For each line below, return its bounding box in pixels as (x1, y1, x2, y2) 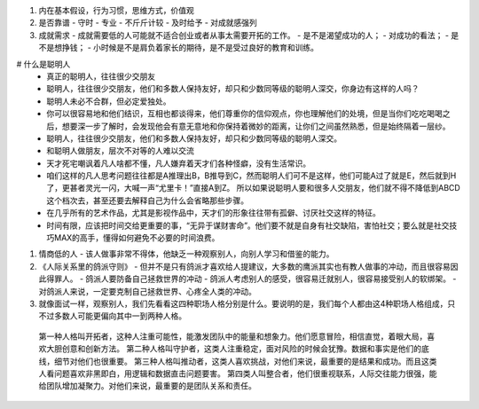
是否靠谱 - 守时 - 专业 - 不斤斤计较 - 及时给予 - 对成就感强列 (38, 18, 257, 28)
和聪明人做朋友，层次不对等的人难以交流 (46, 146, 194, 156)
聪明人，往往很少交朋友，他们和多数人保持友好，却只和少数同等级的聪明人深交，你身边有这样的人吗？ (46, 83, 420, 94)
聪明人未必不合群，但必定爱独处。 (46, 96, 171, 106)
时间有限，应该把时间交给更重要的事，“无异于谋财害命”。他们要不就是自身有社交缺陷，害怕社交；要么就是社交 (46, 220, 450, 231)
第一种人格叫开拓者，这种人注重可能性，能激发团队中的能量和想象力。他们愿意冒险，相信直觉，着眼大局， (38, 331, 428, 342)
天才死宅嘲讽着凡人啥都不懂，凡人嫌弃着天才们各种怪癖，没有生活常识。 (46, 158, 310, 169)
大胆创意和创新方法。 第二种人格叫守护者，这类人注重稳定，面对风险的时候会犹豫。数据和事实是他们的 (45, 343, 421, 354)
